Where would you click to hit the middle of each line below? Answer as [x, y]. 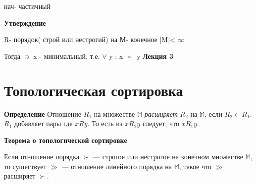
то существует [25, 166]
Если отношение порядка [42, 157]
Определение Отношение [43, 114]
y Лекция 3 [155, 56]
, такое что [195, 166]
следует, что [161, 123]
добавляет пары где [43, 123]
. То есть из [105, 123]
